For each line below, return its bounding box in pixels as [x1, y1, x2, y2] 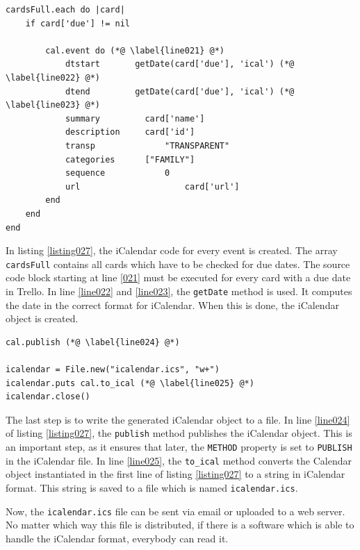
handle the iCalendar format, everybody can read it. [6, 531, 229, 545]
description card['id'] [65, 127, 195, 137]
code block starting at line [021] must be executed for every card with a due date [6, 270, 351, 285]
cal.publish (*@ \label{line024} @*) [6, 337, 180, 347]
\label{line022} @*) [6, 72, 101, 83]
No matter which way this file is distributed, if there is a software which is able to [6, 517, 354, 532]
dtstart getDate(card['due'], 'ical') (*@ [65, 59, 295, 69]
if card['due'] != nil [25, 18, 130, 28]
